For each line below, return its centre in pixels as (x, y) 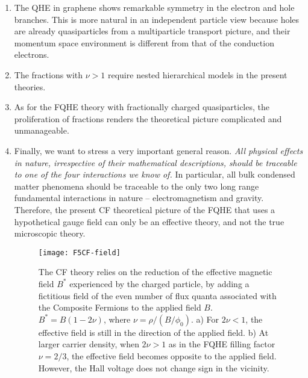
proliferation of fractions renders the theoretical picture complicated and (148, 118)
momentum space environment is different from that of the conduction (144, 42)
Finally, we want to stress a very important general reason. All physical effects (159, 150)
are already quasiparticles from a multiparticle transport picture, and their (152, 31)
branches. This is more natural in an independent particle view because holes (157, 19)
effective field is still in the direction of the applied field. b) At (153, 332)
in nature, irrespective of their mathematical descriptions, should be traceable (156, 162)
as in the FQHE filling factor (222, 344)
